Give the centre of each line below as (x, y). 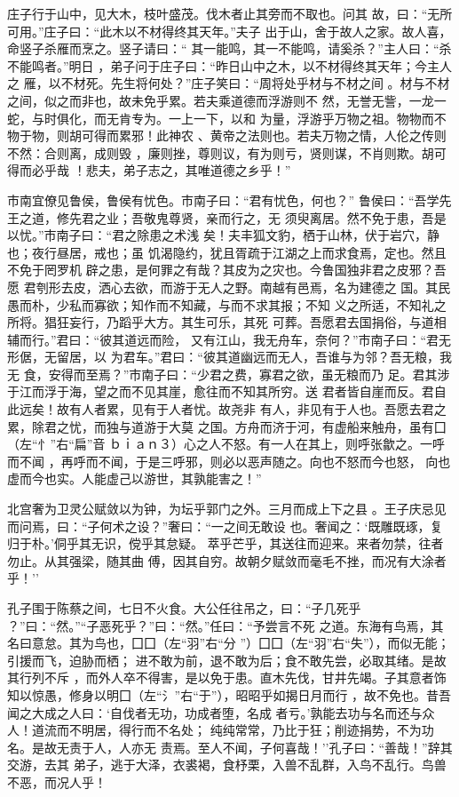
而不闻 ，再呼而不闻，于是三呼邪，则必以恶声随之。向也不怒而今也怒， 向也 (229, 461)
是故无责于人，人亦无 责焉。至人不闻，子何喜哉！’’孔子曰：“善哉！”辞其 (242, 747)
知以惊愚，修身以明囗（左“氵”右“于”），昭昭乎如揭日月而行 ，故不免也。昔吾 (229, 694)
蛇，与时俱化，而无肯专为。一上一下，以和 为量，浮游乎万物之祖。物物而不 (227, 118)
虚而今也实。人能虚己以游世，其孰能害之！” (135, 478)
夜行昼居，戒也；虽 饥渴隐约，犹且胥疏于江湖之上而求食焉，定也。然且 (239, 252)
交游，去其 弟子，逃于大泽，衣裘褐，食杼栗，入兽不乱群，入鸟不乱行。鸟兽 (227, 765)
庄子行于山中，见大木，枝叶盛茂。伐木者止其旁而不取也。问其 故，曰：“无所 (230, 13)
